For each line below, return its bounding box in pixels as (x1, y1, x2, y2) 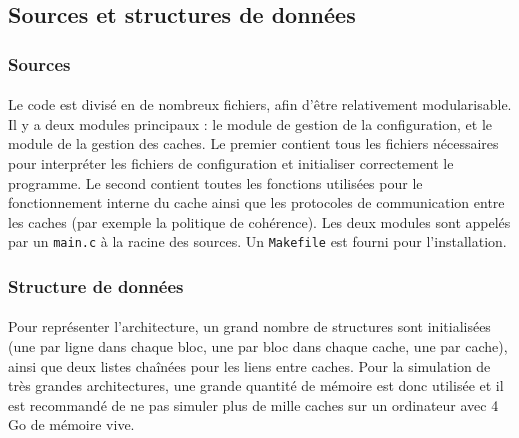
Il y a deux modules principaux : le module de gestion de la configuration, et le (8, 113, 493, 134)
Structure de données (8, 273, 184, 298)
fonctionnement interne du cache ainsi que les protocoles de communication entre (8, 192, 505, 213)
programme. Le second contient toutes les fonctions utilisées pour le (8, 172, 423, 193)
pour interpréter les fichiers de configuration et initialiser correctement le (8, 153, 454, 173)
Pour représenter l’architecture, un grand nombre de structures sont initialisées (8, 316, 491, 337)
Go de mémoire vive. (8, 414, 135, 435)
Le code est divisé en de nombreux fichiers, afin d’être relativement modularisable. (8, 94, 512, 115)
